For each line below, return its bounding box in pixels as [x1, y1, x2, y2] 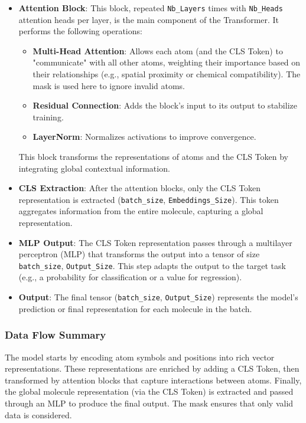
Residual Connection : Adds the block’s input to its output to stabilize [32, 99, 297, 112]
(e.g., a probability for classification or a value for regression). [18, 271, 242, 283]
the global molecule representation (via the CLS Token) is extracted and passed [5, 385, 294, 398]
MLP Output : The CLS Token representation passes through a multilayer [18, 236, 292, 248]
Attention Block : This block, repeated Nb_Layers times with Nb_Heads [18, 2, 283, 14]
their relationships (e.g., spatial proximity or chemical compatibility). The [32, 68, 301, 80]
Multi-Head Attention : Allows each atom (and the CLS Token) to [32, 44, 283, 57]
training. [32, 110, 64, 123]
